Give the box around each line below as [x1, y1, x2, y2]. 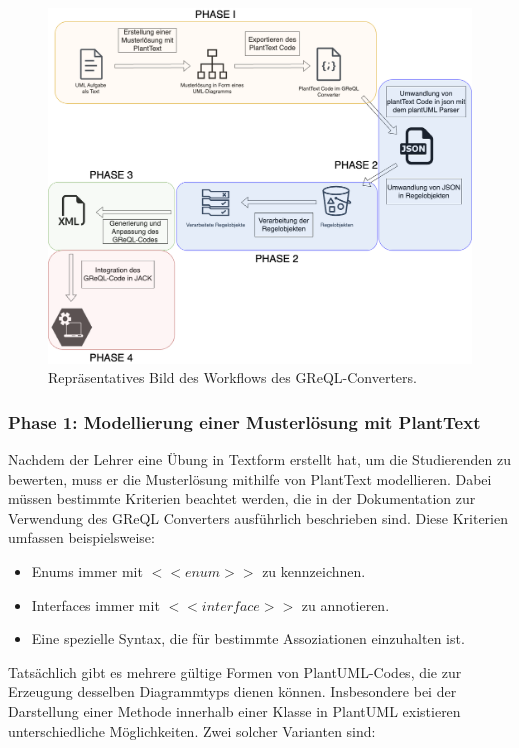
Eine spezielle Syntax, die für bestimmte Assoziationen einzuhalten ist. [31, 628, 465, 649]
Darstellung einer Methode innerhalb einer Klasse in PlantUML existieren [8, 701, 461, 722]
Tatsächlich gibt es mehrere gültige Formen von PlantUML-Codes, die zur [8, 661, 462, 682]
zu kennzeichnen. [262, 561, 366, 582]
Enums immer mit [31, 561, 143, 582]
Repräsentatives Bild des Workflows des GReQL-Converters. [48, 367, 417, 388]
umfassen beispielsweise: [8, 527, 155, 548]
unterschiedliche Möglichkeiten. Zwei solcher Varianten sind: [8, 720, 376, 741]
